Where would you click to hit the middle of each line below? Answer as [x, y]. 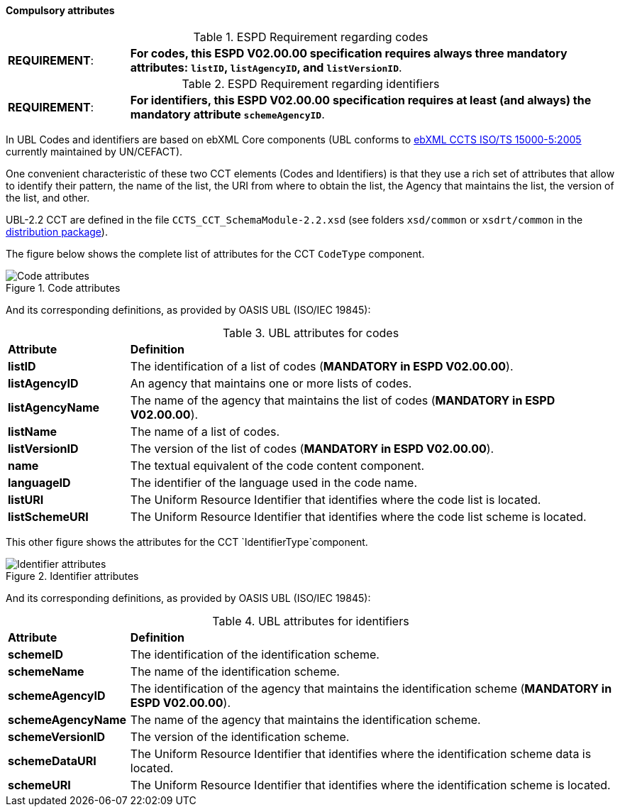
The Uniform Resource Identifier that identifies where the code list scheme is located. [358, 516]
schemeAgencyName [67, 719]
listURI [26, 499]
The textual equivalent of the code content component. [277, 465]
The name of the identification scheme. [235, 671]
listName [33, 431]
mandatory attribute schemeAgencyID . [227, 114]
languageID [39, 482]
